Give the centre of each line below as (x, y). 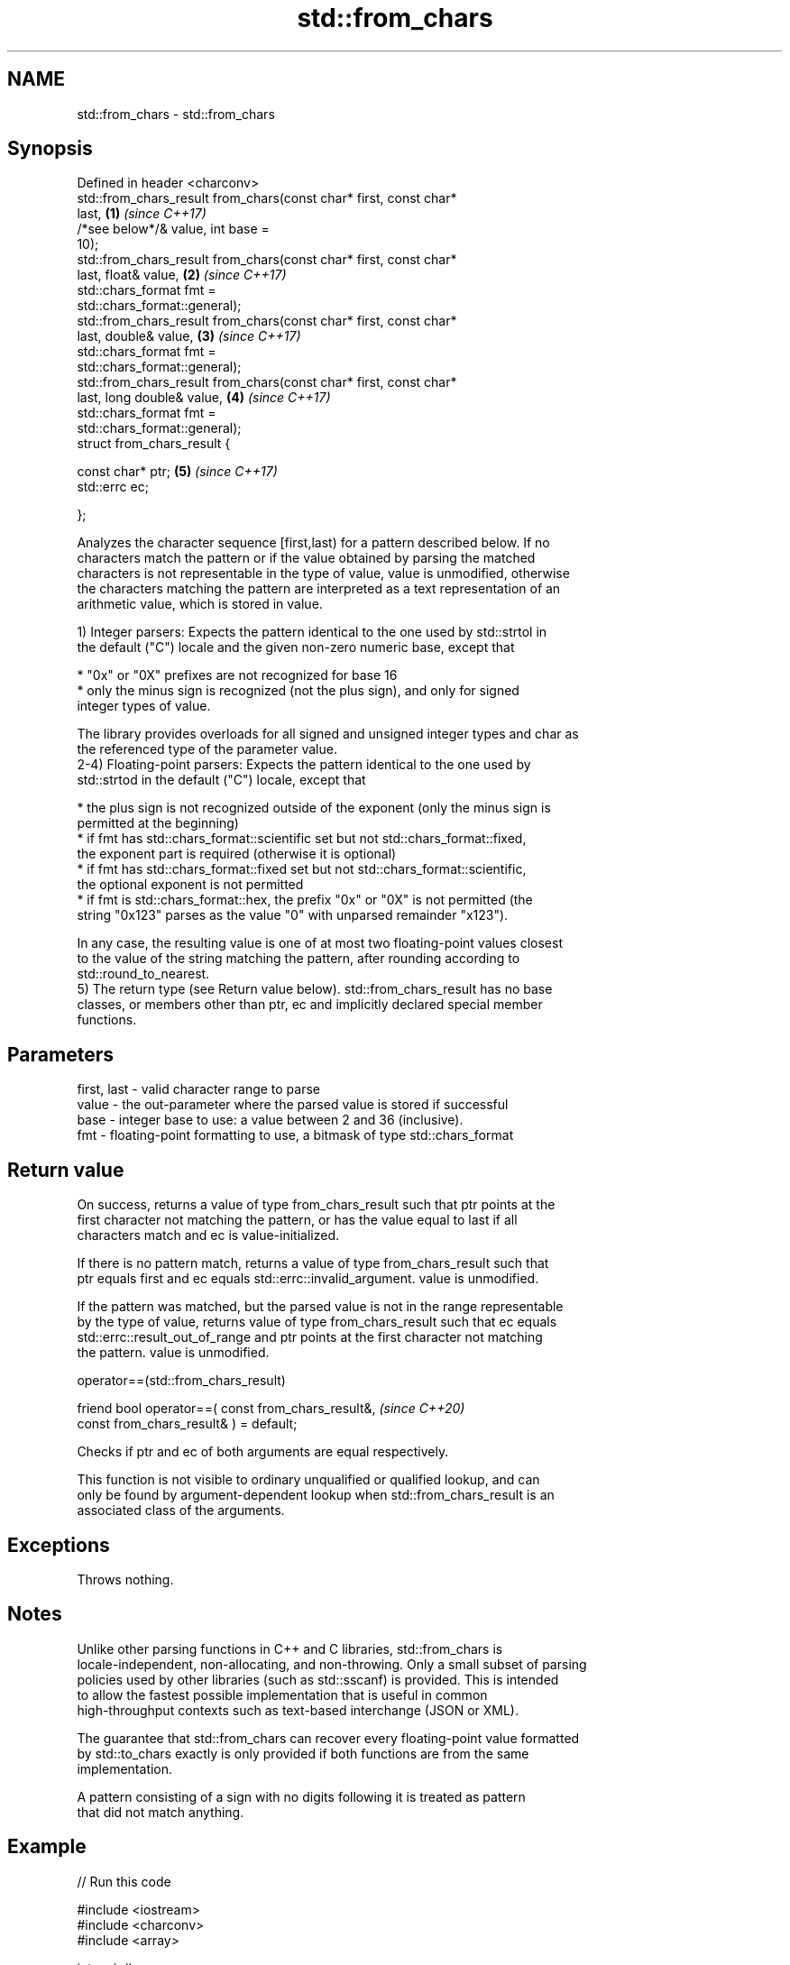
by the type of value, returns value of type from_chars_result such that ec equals (317, 1322)
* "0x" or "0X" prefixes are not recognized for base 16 (237, 675)
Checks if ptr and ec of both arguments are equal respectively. (263, 1452)
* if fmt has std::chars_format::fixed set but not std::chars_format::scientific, (302, 869)
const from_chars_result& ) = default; (187, 1424)
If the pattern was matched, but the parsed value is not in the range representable (320, 1307)
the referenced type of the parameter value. (207, 749)
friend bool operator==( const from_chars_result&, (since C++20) (271, 1409)
